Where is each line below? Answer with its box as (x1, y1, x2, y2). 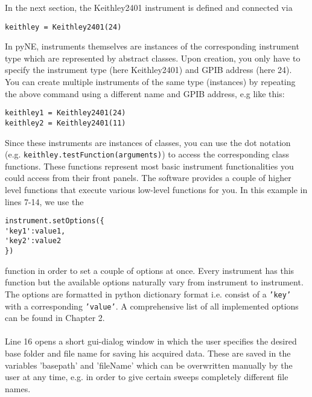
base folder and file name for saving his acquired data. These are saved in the (5, 347, 291, 360)
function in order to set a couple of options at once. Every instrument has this (5, 264, 294, 276)
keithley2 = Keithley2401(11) (5, 118, 126, 127)
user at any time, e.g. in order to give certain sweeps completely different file (5, 370, 288, 383)
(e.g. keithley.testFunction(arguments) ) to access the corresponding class (5, 148, 290, 160)
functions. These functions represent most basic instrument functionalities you (5, 159, 294, 172)
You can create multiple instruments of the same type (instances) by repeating (5, 75, 296, 88)
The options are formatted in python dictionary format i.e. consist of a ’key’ (5, 287, 291, 300)
